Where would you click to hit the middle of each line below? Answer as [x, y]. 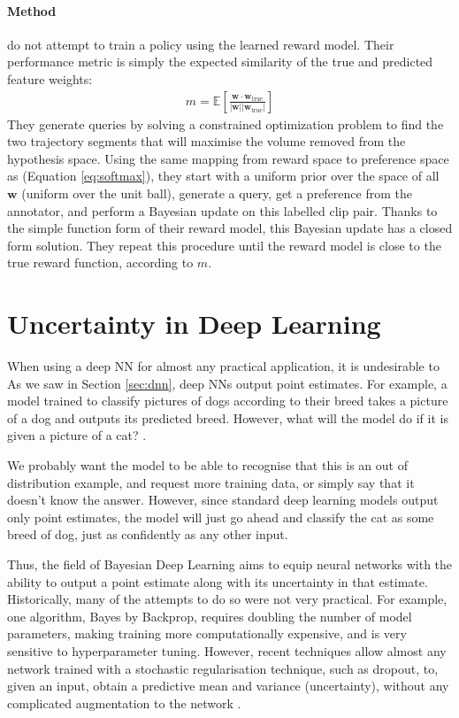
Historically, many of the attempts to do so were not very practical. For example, [227, 599]
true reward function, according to [100, 262]
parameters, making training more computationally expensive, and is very [207, 633]
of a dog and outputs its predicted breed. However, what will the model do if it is [228, 417]
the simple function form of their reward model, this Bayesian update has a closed [230, 228]
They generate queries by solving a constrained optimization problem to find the [226, 124]
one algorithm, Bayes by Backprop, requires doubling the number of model [210, 616]
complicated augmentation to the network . [124, 703]
